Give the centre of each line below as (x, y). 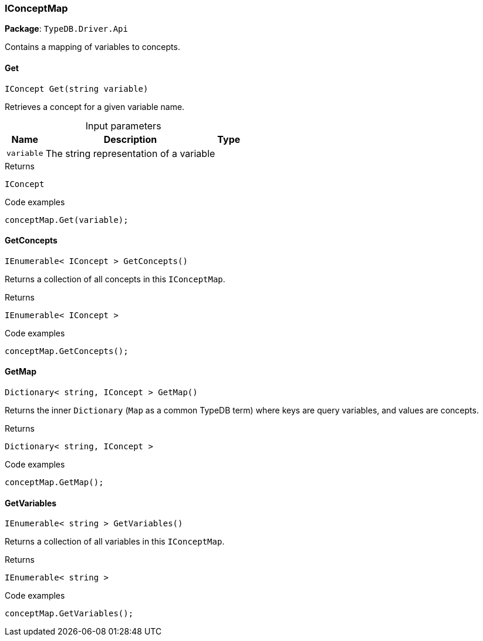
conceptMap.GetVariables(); (69, 614)
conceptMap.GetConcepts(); (67, 351)
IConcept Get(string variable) (77, 89)
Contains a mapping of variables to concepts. (92, 47)
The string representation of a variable (130, 153)
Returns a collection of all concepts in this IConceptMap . (115, 279)
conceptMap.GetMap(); (54, 483)
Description (130, 139)
